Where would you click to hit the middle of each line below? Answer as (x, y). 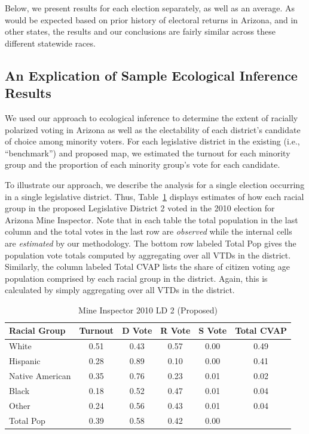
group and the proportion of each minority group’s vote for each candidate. (143, 164)
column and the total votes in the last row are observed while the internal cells (149, 231)
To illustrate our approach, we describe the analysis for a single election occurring (155, 184)
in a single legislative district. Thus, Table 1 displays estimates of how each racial (154, 196)
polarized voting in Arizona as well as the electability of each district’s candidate (153, 129)
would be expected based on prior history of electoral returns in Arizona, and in (152, 19)
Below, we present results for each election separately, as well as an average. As (150, 8)
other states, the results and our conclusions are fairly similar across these (140, 31)
